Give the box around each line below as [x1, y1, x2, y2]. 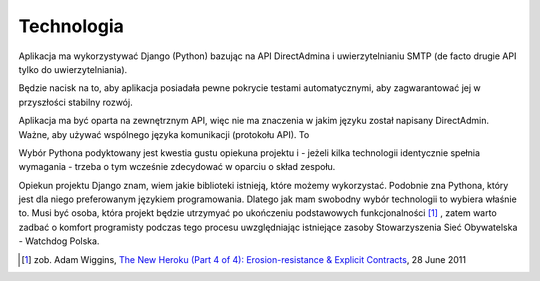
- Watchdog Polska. [18, 235, 100, 247]
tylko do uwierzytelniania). [18, 63, 128, 75]
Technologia [18, 15, 124, 37]
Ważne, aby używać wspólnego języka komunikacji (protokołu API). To [18, 128, 310, 140]
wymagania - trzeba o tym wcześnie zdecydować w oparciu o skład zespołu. [18, 161, 336, 173]
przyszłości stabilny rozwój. [18, 96, 134, 108]
